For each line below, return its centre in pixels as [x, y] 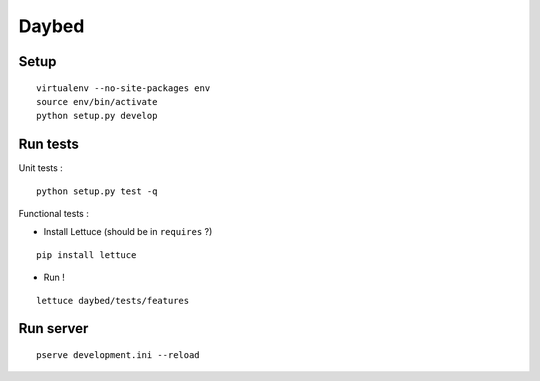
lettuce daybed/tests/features [113, 300]
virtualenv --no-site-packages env [123, 88]
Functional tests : [53, 214]
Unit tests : [41, 168]
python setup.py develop [97, 116]
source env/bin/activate [97, 101]
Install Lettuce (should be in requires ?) [128, 232]
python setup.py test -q [97, 191]
